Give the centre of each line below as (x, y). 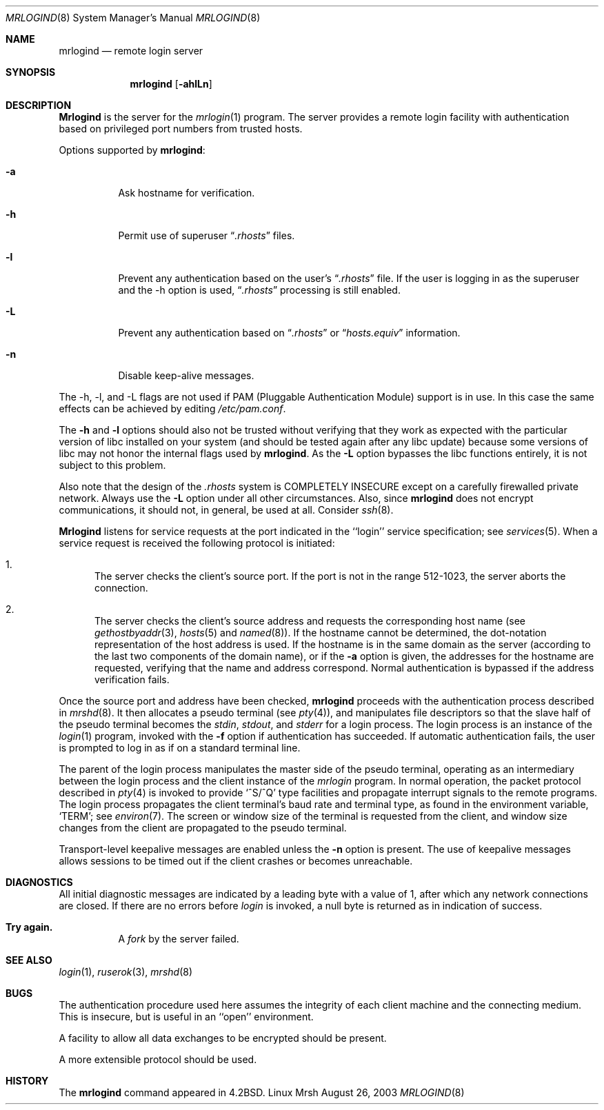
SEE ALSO (29, 960)
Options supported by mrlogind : (132, 150)
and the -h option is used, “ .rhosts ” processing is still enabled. (259, 290)
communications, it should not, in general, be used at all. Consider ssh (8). (226, 510)
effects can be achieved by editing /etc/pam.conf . (172, 408)
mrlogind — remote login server (131, 51)
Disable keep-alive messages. (186, 375)
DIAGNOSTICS (39, 882)
